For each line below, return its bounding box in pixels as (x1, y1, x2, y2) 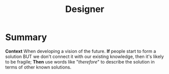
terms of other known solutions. (5, 64, 72, 70)
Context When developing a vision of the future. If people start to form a (5, 48, 156, 54)
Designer (65, 3, 104, 15)
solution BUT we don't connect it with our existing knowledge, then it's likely (5, 53, 164, 59)
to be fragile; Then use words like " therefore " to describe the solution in (5, 58, 155, 64)
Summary (5, 31, 47, 43)
